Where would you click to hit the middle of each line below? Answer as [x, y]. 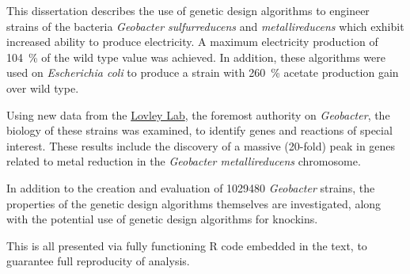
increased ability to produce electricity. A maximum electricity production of [192, 42]
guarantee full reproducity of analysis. [98, 261]
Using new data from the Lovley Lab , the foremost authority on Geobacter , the [198, 114]
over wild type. [43, 88]
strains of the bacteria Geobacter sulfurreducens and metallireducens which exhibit [205, 26]
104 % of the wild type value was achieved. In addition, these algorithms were [196, 57]
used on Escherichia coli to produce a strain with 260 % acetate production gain [203, 72]
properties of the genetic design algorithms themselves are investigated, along [194, 203]
